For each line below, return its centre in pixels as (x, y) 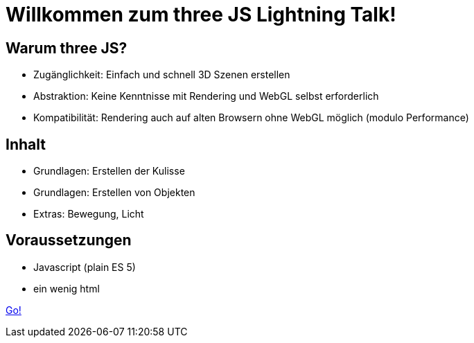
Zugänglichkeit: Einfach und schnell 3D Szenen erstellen (162, 75)
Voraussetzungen (69, 240)
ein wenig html (67, 288)
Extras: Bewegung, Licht (89, 214)
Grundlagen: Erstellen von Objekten (114, 193)
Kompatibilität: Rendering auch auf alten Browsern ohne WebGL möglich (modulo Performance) (251, 118)
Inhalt (26, 144)
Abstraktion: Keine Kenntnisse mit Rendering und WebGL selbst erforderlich (206, 96)
